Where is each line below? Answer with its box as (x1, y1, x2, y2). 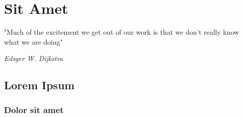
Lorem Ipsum (4, 77, 75, 93)
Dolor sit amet (4, 103, 64, 116)
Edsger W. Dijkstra (4, 53, 63, 63)
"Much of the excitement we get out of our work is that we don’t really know (4, 27, 239, 37)
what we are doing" (4, 36, 63, 47)
